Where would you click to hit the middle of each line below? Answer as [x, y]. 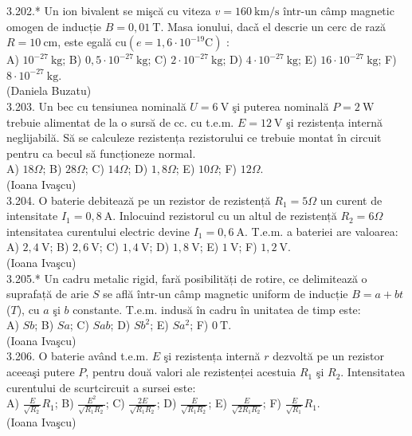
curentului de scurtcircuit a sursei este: [101, 387]
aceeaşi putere [41, 372]
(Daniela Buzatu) [49, 90]
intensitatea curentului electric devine [98, 231]
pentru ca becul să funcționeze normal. [101, 153]
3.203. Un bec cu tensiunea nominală [96, 106]
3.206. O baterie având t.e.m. [78, 356]
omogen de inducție [54, 26]
